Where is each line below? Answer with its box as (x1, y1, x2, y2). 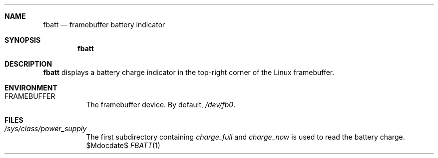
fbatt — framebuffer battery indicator (43, 20, 165, 29)
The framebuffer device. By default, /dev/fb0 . (86, 100, 236, 109)
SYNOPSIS (4, 36, 41, 44)
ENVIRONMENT (4, 83, 57, 92)
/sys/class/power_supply (4, 124, 87, 133)
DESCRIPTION (4, 60, 52, 68)
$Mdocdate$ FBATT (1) (86, 141, 160, 150)
